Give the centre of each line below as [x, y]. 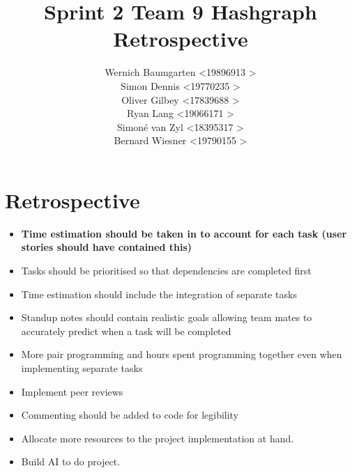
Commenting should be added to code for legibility [130, 415]
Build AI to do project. [71, 462]
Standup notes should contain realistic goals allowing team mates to [167, 317]
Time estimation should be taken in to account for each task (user [184, 233]
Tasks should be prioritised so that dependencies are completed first [166, 270]
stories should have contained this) [107, 247]
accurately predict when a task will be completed [126, 331]
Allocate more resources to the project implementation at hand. [158, 438]
